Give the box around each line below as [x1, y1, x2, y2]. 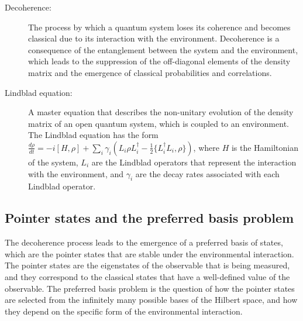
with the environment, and [28, 167, 124, 180]
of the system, [28, 156, 78, 168]
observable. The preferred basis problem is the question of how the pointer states [5, 282, 295, 294]
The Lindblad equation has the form [28, 129, 159, 141]
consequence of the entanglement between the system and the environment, [28, 43, 298, 56]
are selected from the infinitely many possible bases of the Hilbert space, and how [5, 294, 298, 306]
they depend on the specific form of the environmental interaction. [5, 305, 243, 317]
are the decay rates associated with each [135, 167, 280, 180]
